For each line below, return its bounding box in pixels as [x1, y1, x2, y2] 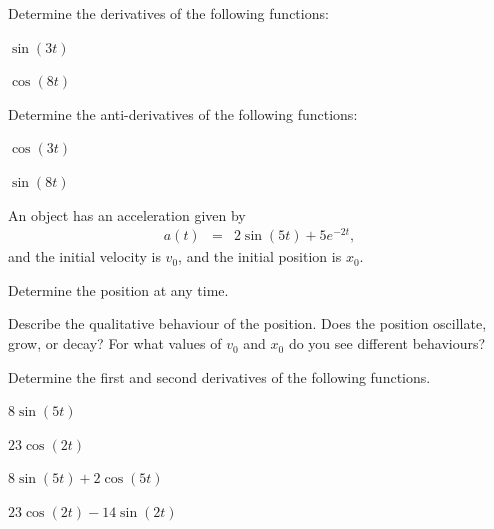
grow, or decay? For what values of [8, 333, 222, 354]
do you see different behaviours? [288, 333, 486, 354]
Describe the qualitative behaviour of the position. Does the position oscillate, [8, 313, 487, 334]
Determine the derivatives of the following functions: [8, 3, 329, 23]
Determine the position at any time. [8, 279, 229, 300]
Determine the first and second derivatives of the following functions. [8, 366, 431, 387]
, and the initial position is [178, 246, 342, 267]
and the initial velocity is [8, 246, 161, 267]
